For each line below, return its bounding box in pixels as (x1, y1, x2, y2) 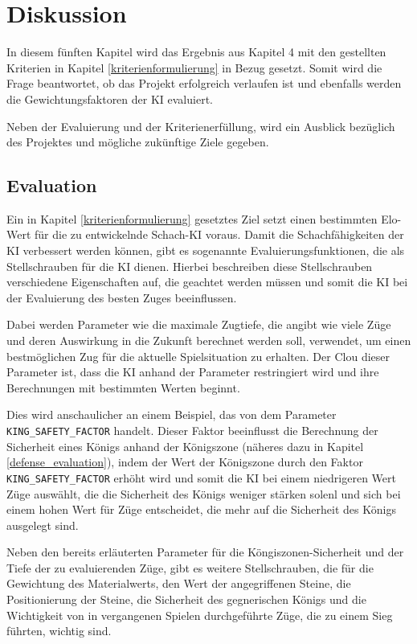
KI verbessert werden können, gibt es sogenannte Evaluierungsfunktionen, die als (6, 242, 405, 259)
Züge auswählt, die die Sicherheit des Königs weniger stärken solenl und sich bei (6, 485, 401, 502)
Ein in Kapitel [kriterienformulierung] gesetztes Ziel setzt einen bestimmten (6, 210, 378, 227)
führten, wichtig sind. (6, 622, 112, 639)
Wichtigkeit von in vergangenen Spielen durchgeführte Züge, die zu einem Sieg (6, 606, 393, 623)
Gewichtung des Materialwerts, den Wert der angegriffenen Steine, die (6, 575, 351, 592)
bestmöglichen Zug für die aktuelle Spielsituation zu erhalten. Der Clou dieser (6, 347, 390, 364)
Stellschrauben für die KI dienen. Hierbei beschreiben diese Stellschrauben (6, 257, 373, 274)
